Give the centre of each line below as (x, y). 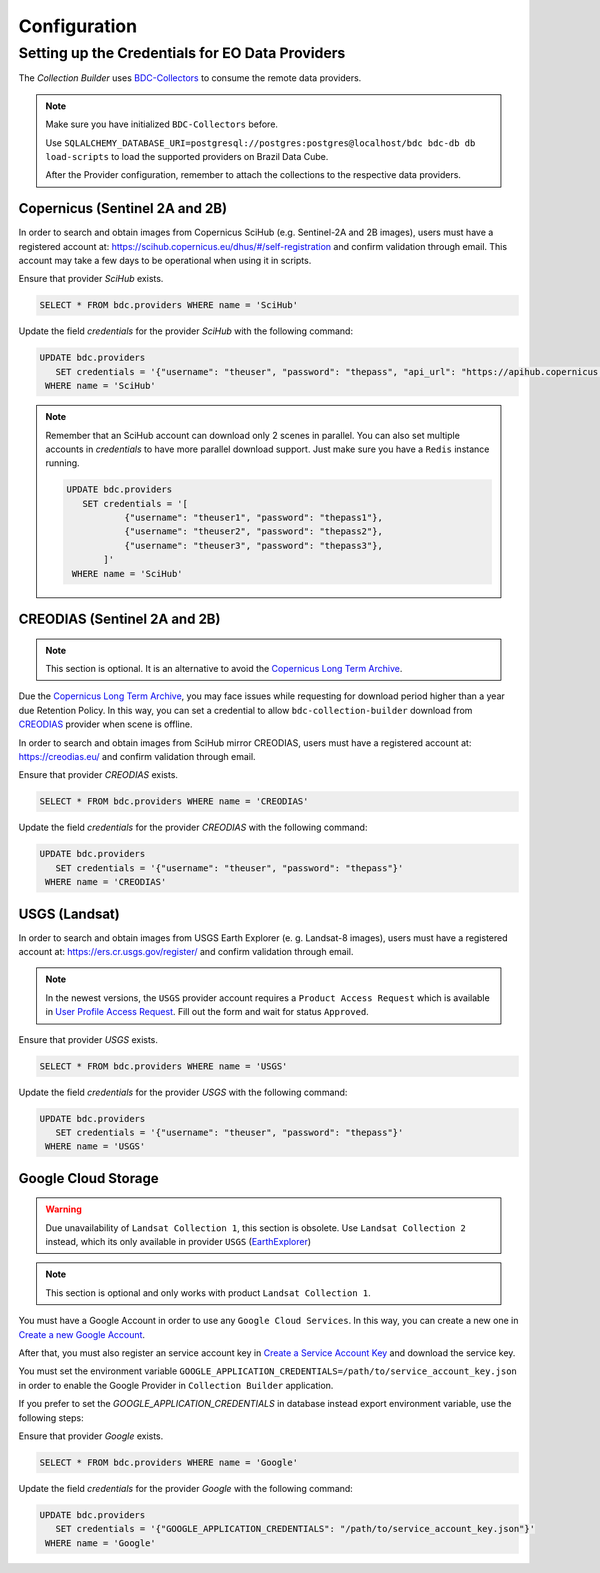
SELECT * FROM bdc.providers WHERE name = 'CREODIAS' (174, 801)
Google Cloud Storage (88, 1178)
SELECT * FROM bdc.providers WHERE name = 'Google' (169, 1462)
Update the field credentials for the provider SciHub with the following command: (186, 331)
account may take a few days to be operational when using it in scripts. (165, 261)
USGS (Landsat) (69, 913)
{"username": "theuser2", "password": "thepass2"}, (254, 531)
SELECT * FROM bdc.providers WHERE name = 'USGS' (163, 1066)
